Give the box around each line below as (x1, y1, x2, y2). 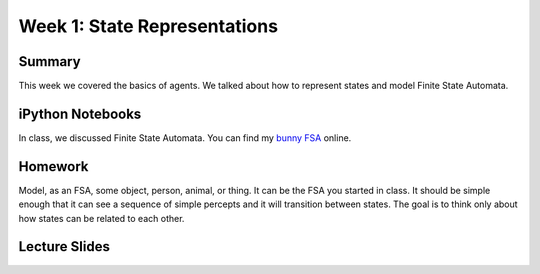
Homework (18, 158, 89, 175)
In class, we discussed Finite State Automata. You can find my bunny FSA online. (18, 131, 352, 144)
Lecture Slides (18, 238, 110, 255)
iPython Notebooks (18, 105, 142, 122)
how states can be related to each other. (18, 212, 185, 224)
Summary (18, 53, 81, 70)
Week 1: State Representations (18, 15, 279, 37)
